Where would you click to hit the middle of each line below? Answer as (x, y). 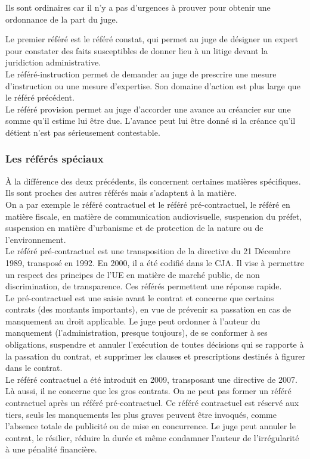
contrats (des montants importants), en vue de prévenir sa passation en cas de (148, 309)
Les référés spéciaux (55, 159)
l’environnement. (36, 239)
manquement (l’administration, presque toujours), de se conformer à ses (137, 332)
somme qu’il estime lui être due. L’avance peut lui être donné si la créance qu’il (151, 121)
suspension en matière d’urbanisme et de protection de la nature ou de (134, 228)
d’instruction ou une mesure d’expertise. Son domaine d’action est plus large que (153, 85)
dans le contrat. (34, 368)
